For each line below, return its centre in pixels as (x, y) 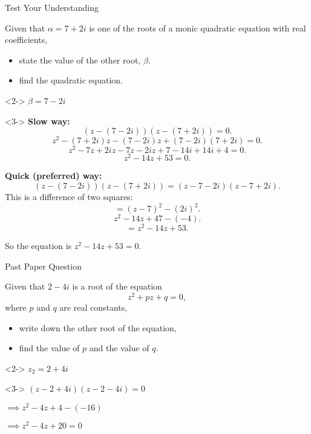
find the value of (49, 348)
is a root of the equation (117, 286)
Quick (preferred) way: (54, 176)
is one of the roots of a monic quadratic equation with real (198, 28)
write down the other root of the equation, (98, 327)
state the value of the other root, (80, 60)
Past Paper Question (43, 266)
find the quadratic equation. (71, 80)
